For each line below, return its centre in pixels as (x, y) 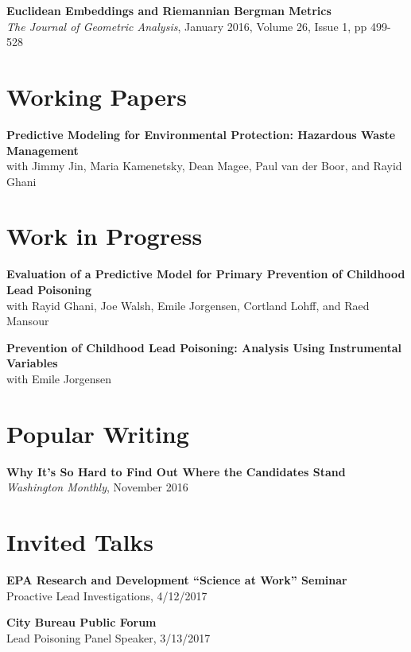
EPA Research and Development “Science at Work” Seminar (177, 580)
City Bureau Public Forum (81, 622)
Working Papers (97, 96)
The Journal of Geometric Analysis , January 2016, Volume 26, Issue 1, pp (187, 26)
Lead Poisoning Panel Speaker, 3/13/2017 (109, 637)
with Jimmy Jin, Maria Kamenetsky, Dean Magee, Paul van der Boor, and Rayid (204, 166)
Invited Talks (80, 542)
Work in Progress (105, 236)
